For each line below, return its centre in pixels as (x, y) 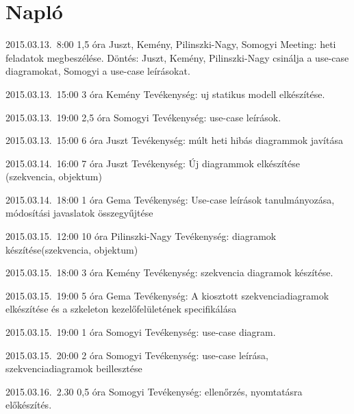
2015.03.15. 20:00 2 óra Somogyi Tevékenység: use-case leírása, (137, 355)
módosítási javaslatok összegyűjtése (79, 213)
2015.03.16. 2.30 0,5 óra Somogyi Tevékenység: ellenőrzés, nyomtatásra (154, 391)
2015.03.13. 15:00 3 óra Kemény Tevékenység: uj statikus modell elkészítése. (165, 94)
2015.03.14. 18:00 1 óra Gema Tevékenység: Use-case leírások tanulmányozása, (170, 199)
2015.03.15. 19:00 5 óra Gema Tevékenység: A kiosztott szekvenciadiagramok (167, 295)
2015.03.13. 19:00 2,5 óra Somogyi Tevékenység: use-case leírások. (143, 117)
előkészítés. (29, 405)
